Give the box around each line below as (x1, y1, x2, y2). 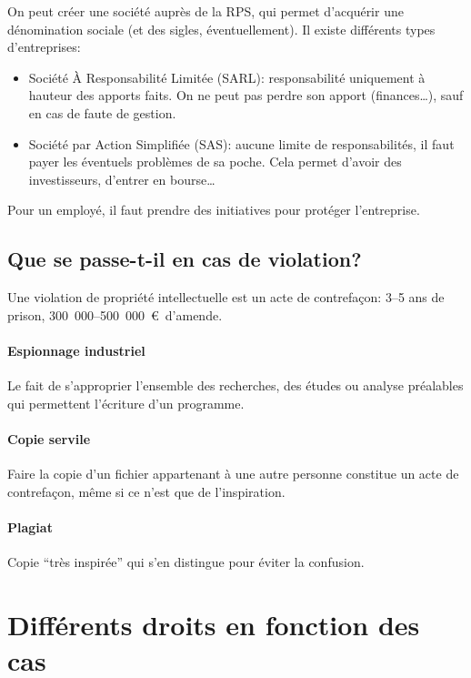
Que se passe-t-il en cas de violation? (7, 245, 362, 273)
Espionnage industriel (7, 340, 145, 359)
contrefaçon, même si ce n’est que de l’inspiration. (7, 481, 286, 501)
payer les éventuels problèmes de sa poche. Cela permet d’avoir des (28, 152, 402, 171)
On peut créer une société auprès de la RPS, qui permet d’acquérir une (7, 2, 404, 20)
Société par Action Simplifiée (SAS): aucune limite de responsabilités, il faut (28, 134, 455, 153)
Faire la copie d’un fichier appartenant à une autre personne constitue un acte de (7, 464, 459, 483)
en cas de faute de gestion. (28, 103, 176, 122)
